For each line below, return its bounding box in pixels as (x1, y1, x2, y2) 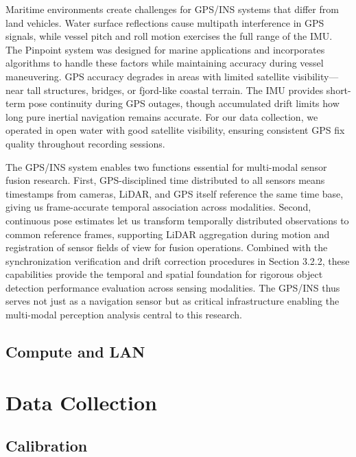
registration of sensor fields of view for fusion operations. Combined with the (5, 240, 328, 255)
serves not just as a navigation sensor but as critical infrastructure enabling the (5, 294, 340, 308)
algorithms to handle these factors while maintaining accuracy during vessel (5, 56, 324, 70)
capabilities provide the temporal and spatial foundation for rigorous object (5, 267, 323, 281)
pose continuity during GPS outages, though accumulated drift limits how (28, 96, 340, 110)
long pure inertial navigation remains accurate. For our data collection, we (5, 109, 318, 124)
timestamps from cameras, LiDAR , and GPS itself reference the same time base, (5, 186, 344, 200)
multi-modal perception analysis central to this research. (5, 307, 243, 322)
